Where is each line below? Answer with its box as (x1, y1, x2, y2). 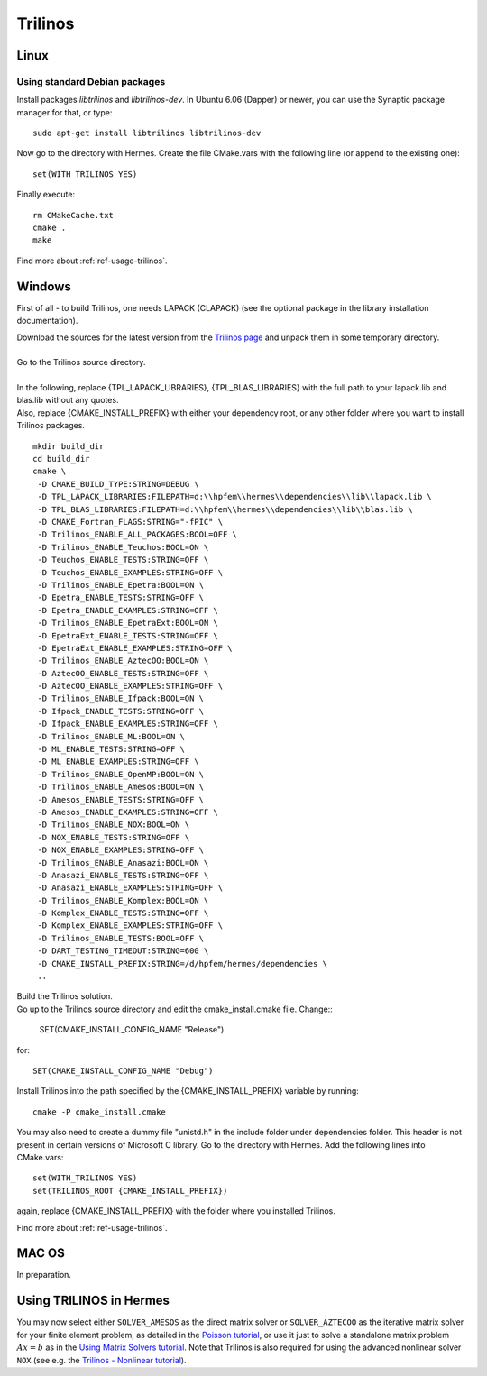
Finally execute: (16, 189, 76, 200)
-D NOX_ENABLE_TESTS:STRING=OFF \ (37, 832, 190, 842)
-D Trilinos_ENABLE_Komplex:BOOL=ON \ (37, 895, 209, 905)
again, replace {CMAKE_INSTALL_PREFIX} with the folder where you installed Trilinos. (16, 1206, 335, 1216)
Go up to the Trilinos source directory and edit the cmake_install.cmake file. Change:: (16, 1004, 333, 1014)
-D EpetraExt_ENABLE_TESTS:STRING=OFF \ (37, 630, 218, 640)
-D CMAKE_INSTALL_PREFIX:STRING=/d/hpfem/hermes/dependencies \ (37, 959, 328, 968)
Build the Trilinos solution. (16, 991, 113, 1002)
